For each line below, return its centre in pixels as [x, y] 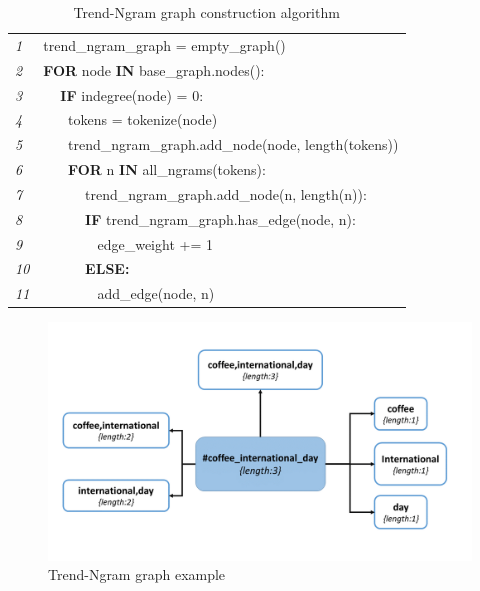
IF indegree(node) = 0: [132, 94]
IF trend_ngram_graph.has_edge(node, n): [220, 218]
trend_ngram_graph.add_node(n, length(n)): [226, 193]
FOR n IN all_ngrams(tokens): [167, 169]
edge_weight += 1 [155, 243]
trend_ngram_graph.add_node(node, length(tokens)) [233, 144]
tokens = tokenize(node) [143, 119]
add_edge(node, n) [156, 293]
